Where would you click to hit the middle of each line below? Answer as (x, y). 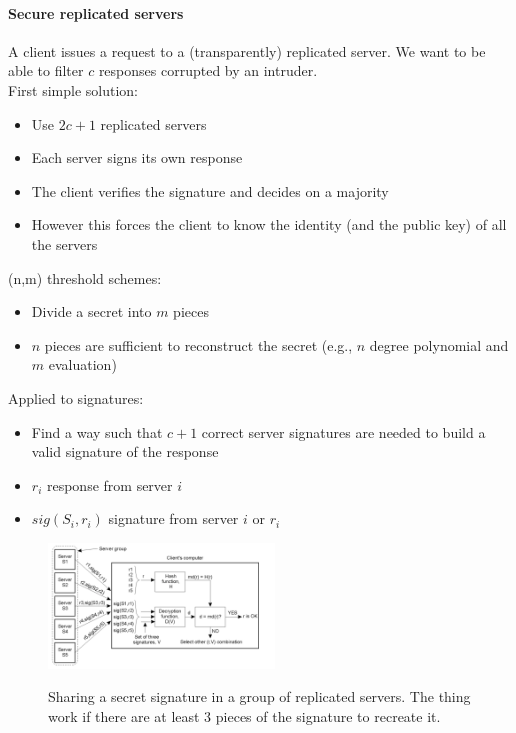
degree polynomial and (439, 344)
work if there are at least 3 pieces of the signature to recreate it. (244, 715)
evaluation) (82, 364)
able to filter (46, 70)
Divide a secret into (91, 311)
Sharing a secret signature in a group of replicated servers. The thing (259, 696)
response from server (109, 484)
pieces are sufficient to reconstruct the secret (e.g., (198, 344)
